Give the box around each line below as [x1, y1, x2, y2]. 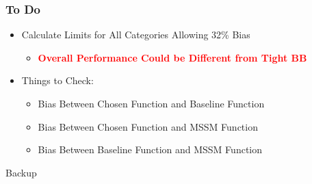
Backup [5, 165, 37, 179]
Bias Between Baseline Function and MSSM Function [38, 142, 263, 157]
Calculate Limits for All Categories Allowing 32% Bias [21, 27, 250, 42]
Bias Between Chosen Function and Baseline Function [38, 96, 265, 110]
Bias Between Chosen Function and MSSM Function [38, 119, 258, 133]
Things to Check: [21, 73, 94, 88]
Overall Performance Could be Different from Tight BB [38, 50, 307, 64]
